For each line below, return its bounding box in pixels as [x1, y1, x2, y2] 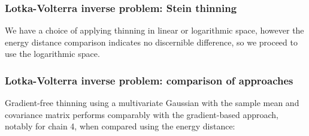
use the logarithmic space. [5, 47, 100, 60]
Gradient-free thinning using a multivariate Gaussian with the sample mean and [5, 96, 299, 109]
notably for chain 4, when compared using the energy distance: [5, 120, 235, 132]
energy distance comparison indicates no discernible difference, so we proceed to [5, 35, 298, 48]
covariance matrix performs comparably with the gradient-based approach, [5, 108, 279, 120]
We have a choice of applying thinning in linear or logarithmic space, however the [5, 24, 304, 37]
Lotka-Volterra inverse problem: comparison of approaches [5, 72, 293, 87]
